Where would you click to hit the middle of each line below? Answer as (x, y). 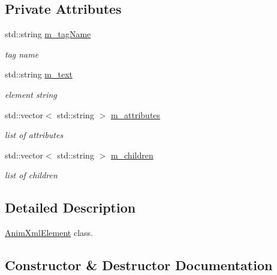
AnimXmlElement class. (49, 233)
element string (31, 94)
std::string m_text (39, 74)
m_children (132, 155)
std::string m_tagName (48, 34)
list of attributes (34, 135)
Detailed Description (70, 207)
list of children (31, 175)
